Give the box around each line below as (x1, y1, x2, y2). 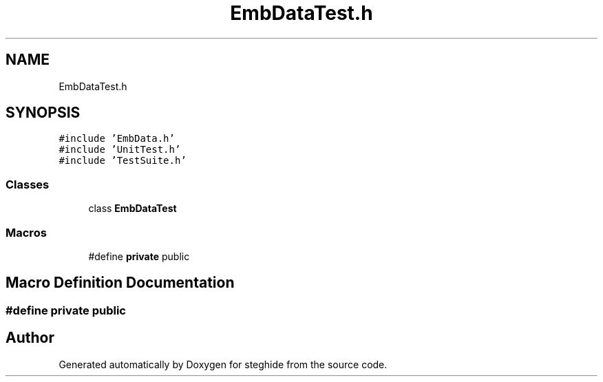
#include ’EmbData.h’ (59, 133, 175, 145)
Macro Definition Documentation (6, 274, 235, 292)
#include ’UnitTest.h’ (59, 144, 181, 156)
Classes (6, 177, 50, 191)
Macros (6, 225, 47, 240)
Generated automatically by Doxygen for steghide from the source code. (59, 358, 388, 370)
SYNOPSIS (6, 104, 81, 122)
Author (6, 329, 54, 347)
